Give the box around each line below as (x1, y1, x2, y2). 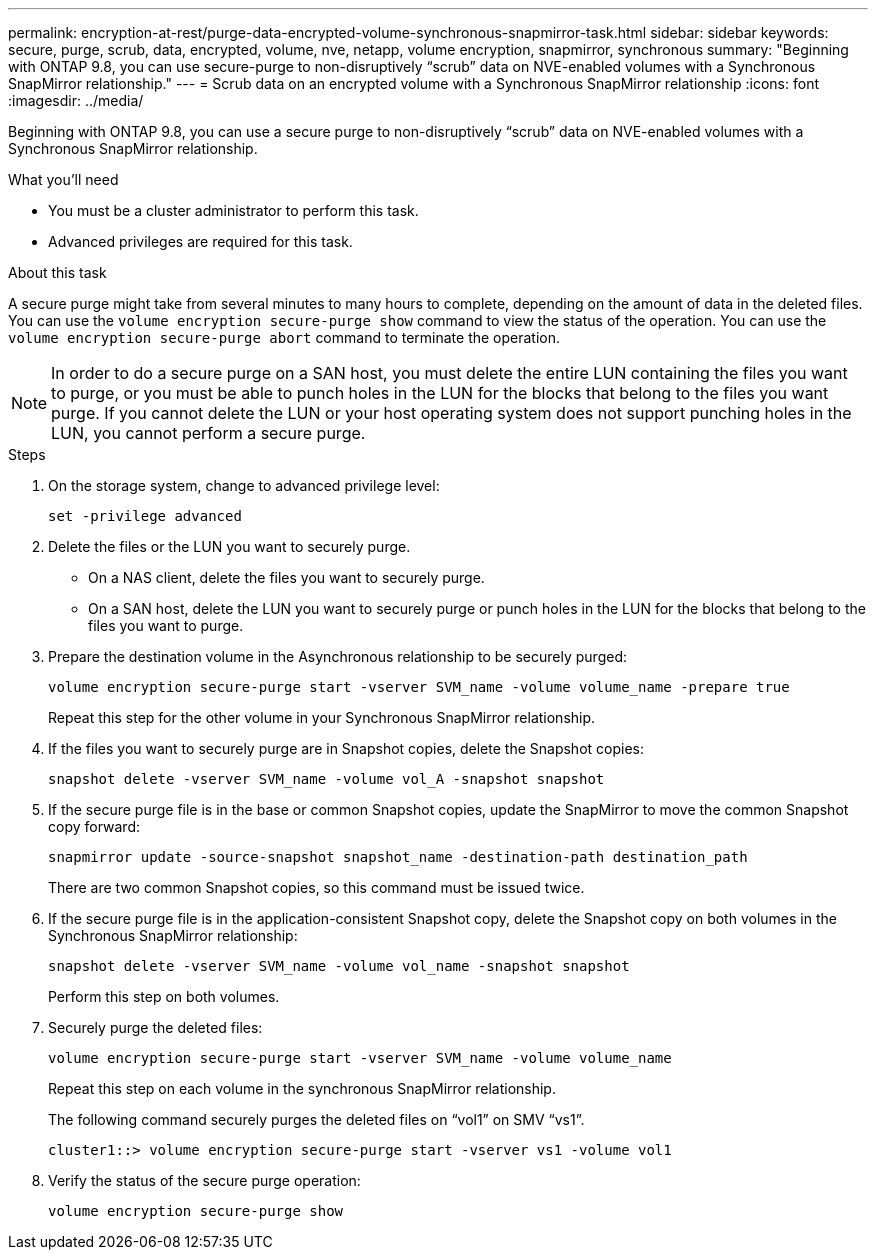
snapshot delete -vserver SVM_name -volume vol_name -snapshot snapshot (48, 958, 630, 974)
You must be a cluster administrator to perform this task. (48, 202, 419, 219)
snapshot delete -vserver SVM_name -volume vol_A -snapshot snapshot (48, 771, 605, 787)
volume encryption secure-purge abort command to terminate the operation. (8, 329, 561, 346)
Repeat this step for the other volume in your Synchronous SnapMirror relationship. (48, 709, 596, 726)
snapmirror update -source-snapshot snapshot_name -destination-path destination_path (48, 849, 748, 865)
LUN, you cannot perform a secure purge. (51, 423, 366, 443)
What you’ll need (8, 171, 119, 188)
